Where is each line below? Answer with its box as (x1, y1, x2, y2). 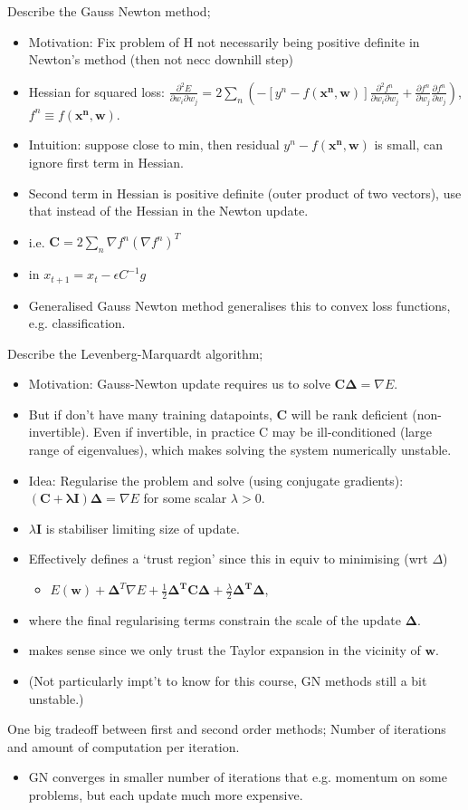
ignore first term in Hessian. (28, 152, 184, 171)
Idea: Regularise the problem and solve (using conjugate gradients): (28, 470, 404, 489)
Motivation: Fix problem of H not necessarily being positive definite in (28, 32, 420, 51)
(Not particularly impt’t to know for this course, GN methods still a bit (28, 671, 427, 690)
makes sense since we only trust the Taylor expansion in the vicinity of (28, 641, 421, 660)
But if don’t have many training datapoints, (28, 404, 272, 423)
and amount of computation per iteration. (7, 737, 240, 756)
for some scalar (143, 488, 227, 507)
